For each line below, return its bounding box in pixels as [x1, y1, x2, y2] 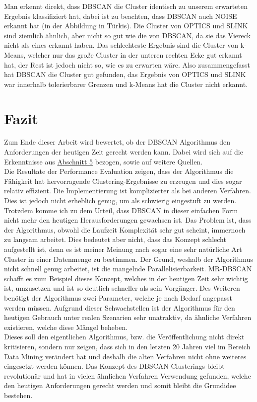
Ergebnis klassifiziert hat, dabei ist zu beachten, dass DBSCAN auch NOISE [4, 10, 237, 21]
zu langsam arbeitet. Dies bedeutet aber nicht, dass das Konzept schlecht [4, 234, 226, 244]
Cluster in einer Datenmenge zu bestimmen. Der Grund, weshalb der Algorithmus [4, 253, 253, 264]
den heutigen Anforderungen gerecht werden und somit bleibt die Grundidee [4, 380, 236, 391]
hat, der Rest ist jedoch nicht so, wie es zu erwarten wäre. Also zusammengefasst [4, 59, 250, 70]
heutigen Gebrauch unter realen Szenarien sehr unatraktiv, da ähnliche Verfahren [4, 312, 252, 322]
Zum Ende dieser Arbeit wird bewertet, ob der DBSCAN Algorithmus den [4, 137, 230, 147]
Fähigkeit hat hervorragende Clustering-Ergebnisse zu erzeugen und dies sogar [4, 175, 242, 186]
